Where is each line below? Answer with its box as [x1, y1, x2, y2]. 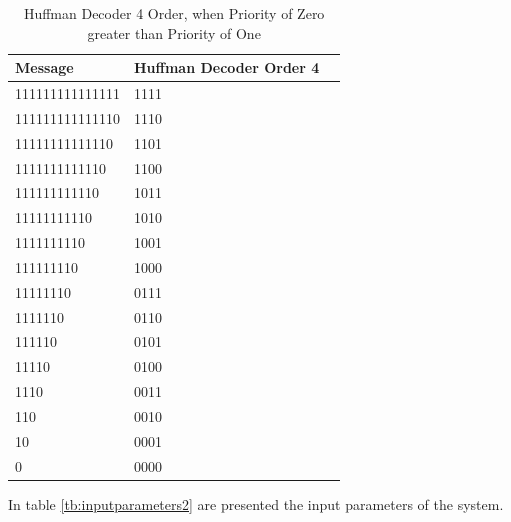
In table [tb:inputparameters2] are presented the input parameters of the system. [8, 493, 504, 514]
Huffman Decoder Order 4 [134, 57, 320, 78]
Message [15, 57, 74, 78]
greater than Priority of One [87, 22, 261, 43]
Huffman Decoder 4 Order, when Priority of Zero [23, 3, 325, 23]
